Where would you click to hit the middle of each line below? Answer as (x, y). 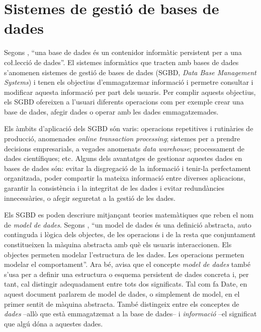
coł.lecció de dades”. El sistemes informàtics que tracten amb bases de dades (121, 62)
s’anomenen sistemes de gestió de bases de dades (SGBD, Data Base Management (130, 72)
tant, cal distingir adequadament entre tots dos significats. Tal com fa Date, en (126, 284)
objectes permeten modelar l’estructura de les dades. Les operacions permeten (124, 254)
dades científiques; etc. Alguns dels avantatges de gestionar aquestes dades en (123, 158)
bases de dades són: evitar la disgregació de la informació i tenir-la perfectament (127, 168)
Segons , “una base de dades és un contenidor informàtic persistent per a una (123, 52)
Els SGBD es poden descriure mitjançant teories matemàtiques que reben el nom (129, 215)
